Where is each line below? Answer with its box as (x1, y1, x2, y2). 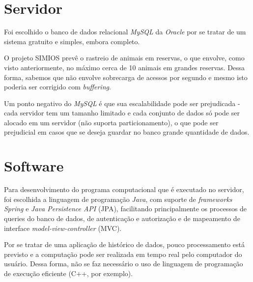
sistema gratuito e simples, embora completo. (4, 36, 140, 46)
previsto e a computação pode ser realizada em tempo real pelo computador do (4, 249, 242, 259)
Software (4, 156, 64, 176)
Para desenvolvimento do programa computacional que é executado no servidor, (4, 184, 244, 195)
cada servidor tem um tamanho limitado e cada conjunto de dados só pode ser (4, 108, 240, 118)
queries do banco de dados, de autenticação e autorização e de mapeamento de (4, 213, 240, 223)
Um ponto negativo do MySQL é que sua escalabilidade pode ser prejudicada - (4, 98, 240, 108)
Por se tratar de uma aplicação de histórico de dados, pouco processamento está (4, 239, 245, 250)
